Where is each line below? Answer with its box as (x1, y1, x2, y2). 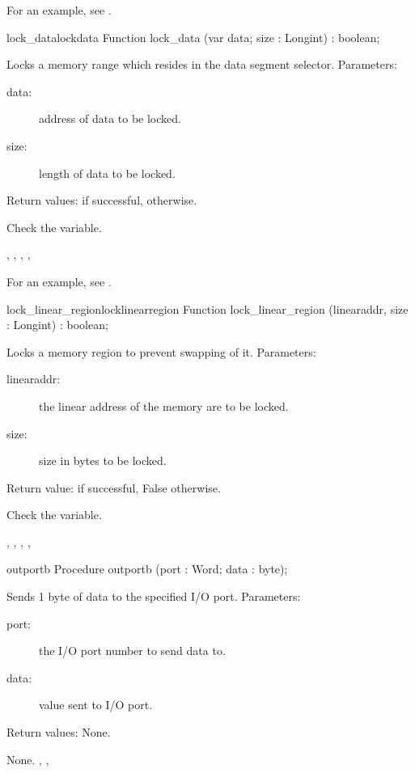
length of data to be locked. (39, 164, 176, 181)
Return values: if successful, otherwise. (6, 192, 197, 209)
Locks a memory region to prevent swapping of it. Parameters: (6, 343, 316, 360)
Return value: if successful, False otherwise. (6, 479, 221, 496)
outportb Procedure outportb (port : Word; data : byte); (6, 560, 288, 577)
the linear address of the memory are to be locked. (39, 397, 289, 414)
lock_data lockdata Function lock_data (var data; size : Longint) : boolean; (6, 28, 380, 45)
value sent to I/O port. (39, 696, 153, 713)
